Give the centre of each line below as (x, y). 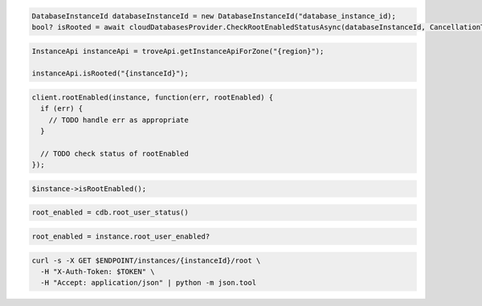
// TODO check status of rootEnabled (114, 153)
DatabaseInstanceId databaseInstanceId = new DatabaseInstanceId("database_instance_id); (214, 16)
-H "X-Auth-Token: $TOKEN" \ (98, 271)
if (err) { (62, 109)
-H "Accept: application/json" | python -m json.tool (149, 283)
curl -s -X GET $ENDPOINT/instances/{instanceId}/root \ (146, 260)
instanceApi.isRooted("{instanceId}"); (110, 73)
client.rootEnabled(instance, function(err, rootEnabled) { (153, 97)
